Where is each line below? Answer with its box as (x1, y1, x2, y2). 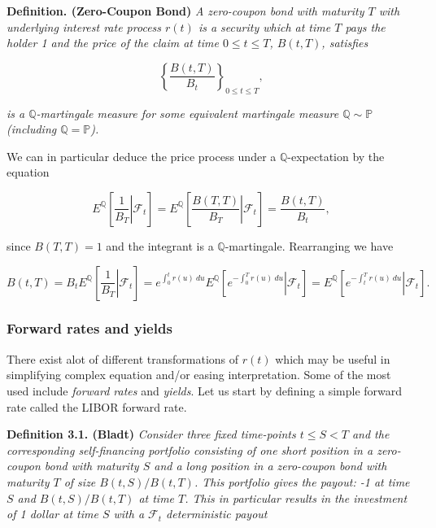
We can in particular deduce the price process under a (7, 147, 277, 164)
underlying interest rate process (7, 18, 162, 35)
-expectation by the (287, 147, 385, 164)
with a (113, 505, 145, 522)
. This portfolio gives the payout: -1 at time (194, 473, 410, 490)
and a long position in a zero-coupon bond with (154, 457, 387, 474)
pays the (345, 18, 386, 35)
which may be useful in (275, 350, 390, 367)
